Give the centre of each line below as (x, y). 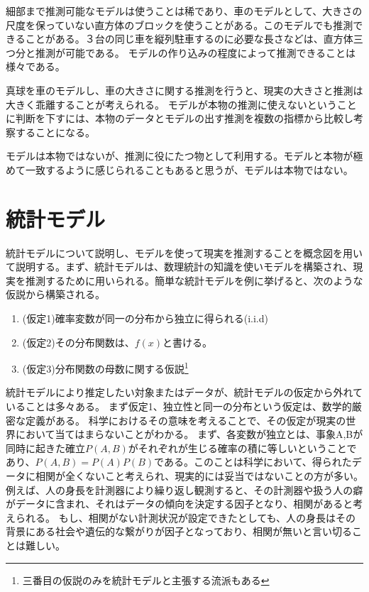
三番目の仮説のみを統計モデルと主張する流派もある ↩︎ (146, 580)
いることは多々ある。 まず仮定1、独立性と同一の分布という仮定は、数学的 (179, 406)
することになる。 (55, 132)
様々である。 (35, 66)
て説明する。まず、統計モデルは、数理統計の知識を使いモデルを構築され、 (180, 267)
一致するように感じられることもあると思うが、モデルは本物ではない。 (189, 169)
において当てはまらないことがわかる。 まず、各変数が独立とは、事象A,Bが (189, 434)
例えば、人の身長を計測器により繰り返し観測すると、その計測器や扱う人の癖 (184, 489)
